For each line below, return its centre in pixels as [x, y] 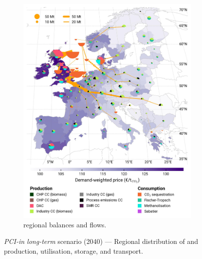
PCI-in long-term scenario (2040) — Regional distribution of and [101, 241]
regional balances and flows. [65, 225]
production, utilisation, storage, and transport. [73, 250]
